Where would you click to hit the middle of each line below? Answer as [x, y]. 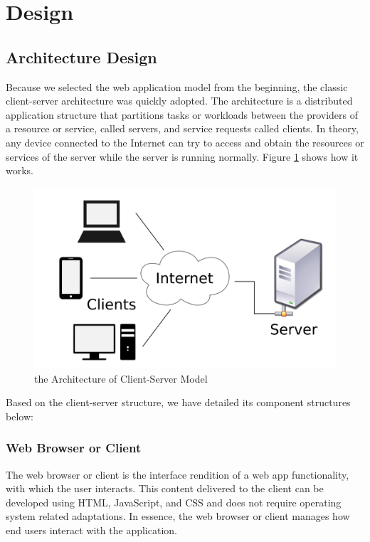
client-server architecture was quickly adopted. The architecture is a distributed [179, 101]
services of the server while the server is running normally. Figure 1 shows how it [182, 156]
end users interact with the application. [91, 530]
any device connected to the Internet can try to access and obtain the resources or [185, 142]
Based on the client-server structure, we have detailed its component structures [178, 402]
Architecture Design [81, 57]
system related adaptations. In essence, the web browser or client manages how [178, 516]
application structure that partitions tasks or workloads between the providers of [182, 114]
